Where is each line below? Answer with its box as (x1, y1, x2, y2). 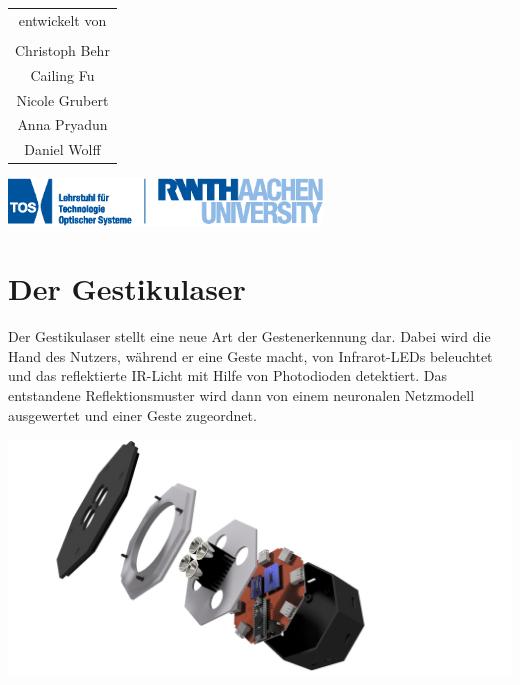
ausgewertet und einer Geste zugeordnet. (8, 404, 257, 425)
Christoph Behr (15, 39, 110, 60)
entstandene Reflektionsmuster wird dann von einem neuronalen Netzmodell (8, 385, 475, 406)
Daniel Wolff (24, 139, 101, 160)
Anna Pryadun (17, 114, 108, 135)
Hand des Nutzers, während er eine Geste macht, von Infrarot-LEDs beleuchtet (8, 345, 493, 366)
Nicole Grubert (16, 89, 109, 110)
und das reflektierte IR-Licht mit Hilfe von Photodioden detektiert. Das (8, 365, 447, 386)
